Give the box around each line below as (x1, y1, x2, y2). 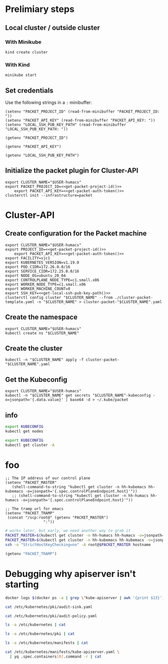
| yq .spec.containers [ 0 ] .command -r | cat (9, 654, 101, 659)
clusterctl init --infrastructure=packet (5, 192, 93, 198)
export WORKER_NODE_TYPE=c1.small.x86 (5, 281, 86, 287)
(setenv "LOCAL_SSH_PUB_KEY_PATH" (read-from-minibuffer (5, 122, 126, 127)
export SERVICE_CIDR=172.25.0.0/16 (5, 268, 79, 273)
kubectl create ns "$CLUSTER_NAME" (5, 330, 79, 335)
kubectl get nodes (5, 428, 43, 433)
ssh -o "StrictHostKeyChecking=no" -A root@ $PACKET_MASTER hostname (5, 542, 151, 547)
